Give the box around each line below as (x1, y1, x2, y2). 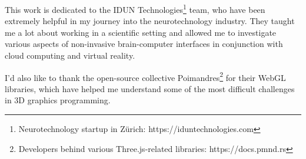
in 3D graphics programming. (5, 94, 111, 106)
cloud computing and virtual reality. (5, 49, 135, 62)
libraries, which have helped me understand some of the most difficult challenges (5, 82, 295, 94)
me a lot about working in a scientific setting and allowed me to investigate (5, 26, 277, 38)
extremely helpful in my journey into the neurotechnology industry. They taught (5, 15, 295, 27)
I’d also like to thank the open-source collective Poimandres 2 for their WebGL (5, 69, 286, 83)
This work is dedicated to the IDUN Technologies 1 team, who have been (5, 2, 265, 15)
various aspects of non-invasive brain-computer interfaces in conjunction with (5, 38, 283, 50)
